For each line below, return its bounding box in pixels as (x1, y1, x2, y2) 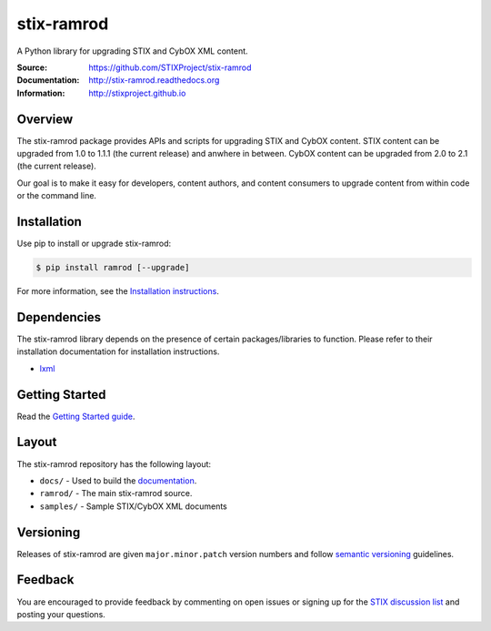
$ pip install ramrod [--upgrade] (35, 262, 190, 273)
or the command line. (16, 190, 97, 201)
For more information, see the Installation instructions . (16, 286, 220, 297)
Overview (16, 111, 74, 127)
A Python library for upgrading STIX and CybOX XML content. (16, 46, 249, 56)
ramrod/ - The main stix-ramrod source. (39, 488, 193, 499)
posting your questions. (16, 608, 106, 619)
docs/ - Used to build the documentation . (39, 474, 197, 486)
